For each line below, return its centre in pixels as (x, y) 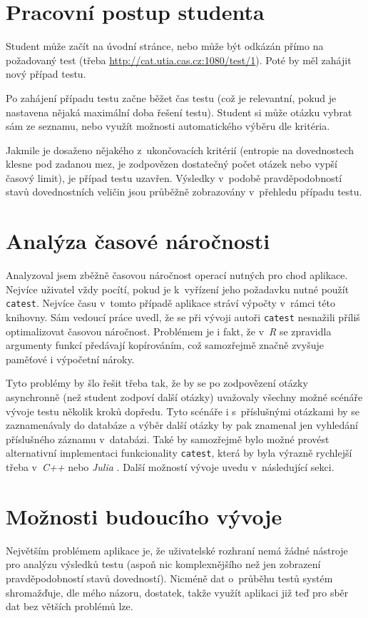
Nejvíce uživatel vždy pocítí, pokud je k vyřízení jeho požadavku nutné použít (178, 289)
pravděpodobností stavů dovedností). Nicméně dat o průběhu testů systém (169, 578)
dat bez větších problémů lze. (70, 606)
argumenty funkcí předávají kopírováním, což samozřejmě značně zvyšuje (165, 345)
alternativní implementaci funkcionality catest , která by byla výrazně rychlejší (179, 453)
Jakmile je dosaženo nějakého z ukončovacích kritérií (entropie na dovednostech (180, 150)
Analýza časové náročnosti (138, 241)
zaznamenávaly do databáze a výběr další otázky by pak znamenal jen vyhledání (182, 425)
